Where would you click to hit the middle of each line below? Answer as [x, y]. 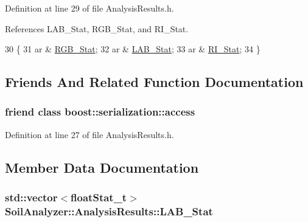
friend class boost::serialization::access [100, 112]
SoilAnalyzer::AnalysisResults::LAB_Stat [109, 211]
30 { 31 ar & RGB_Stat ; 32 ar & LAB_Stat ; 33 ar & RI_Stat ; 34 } [133, 49]
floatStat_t [99, 197]
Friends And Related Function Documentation [154, 82]
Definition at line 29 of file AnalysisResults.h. [89, 8]
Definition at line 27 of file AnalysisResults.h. [89, 134]
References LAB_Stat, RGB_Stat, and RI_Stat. [97, 28]
